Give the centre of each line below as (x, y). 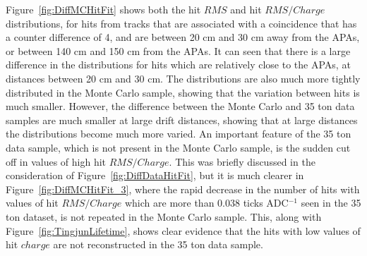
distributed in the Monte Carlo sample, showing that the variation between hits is (183, 92)
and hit (246, 9)
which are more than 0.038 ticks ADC (206, 203)
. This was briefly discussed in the (242, 161)
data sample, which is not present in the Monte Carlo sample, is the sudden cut (178, 147)
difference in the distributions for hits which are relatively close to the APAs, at (178, 65)
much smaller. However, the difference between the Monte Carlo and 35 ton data (180, 106)
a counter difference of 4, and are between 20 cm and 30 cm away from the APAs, (183, 37)
